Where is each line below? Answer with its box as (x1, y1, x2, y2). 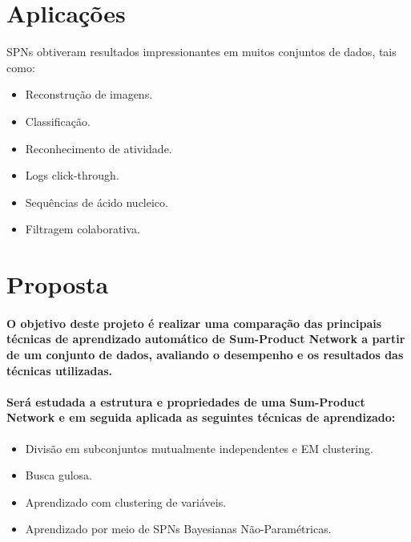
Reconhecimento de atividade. (25, 140, 172, 156)
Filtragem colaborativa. (25, 220, 140, 237)
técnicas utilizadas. (6, 362, 113, 378)
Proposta (6, 268, 109, 301)
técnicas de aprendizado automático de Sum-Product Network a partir (6, 330, 405, 347)
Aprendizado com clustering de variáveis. (25, 493, 227, 510)
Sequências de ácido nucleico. (25, 193, 168, 210)
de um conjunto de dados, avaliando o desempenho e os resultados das (6, 346, 404, 363)
